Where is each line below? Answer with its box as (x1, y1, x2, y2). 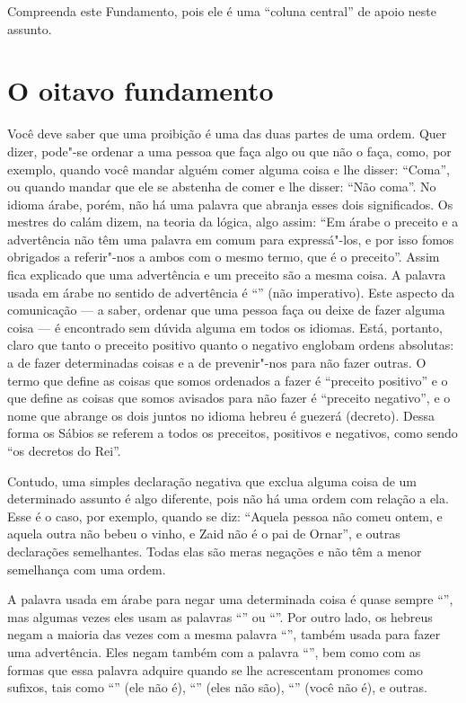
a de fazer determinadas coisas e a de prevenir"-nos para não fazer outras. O (7, 353, 426, 372)
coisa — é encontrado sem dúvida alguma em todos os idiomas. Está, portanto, (7, 317, 443, 336)
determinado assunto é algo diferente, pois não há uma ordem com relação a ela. (7, 489, 449, 508)
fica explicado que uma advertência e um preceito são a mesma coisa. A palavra (7, 265, 446, 284)
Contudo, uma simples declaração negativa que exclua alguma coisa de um (7, 471, 418, 490)
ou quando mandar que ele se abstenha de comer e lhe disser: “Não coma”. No (7, 177, 436, 196)
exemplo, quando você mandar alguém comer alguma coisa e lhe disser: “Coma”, (7, 159, 451, 178)
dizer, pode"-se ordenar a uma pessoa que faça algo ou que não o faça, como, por (7, 141, 452, 160)
